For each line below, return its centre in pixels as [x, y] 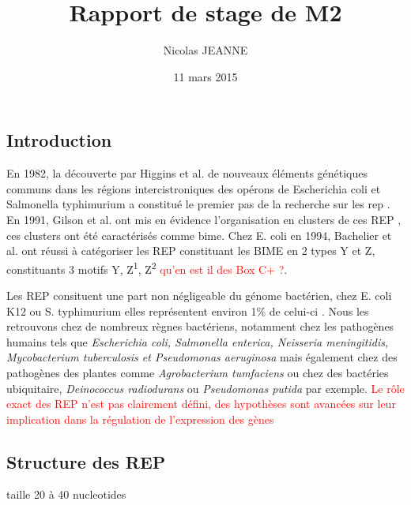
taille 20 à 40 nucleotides [66, 494]
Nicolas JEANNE [205, 50]
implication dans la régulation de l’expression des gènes [140, 419]
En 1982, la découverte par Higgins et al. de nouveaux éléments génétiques [187, 173]
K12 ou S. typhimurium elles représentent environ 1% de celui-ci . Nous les [188, 310]
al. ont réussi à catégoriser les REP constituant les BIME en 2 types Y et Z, [191, 251]
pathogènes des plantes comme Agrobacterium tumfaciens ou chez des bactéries [198, 372]
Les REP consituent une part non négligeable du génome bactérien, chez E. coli [199, 295]
